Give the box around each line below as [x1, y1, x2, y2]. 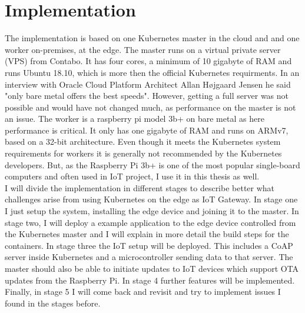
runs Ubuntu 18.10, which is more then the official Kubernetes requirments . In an [5, 66, 300, 78]
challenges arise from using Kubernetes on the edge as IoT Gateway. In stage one [5, 193, 298, 205]
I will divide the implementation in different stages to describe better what [5, 181, 275, 194]
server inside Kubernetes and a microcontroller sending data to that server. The [5, 251, 293, 263]
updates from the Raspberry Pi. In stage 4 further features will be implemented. [5, 274, 295, 286]
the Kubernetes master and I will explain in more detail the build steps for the [5, 228, 289, 240]
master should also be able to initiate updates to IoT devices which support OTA [5, 262, 299, 274]
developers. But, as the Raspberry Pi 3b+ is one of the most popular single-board [5, 158, 300, 171]
